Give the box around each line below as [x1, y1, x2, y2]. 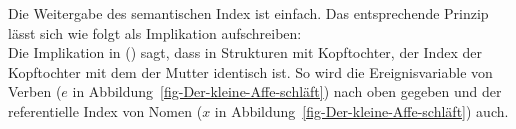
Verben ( [8, 81, 62, 102]
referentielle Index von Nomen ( [8, 100, 203, 121]
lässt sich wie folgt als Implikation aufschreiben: [8, 22, 302, 43]
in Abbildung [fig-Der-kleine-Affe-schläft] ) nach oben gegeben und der [72, 81, 502, 102]
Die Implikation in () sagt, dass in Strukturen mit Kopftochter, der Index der [8, 42, 482, 63]
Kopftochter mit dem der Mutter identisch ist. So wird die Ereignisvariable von [8, 61, 493, 82]
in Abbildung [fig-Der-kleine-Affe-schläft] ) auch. [214, 100, 509, 121]
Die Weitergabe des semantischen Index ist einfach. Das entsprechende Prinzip [8, 3, 489, 23]
